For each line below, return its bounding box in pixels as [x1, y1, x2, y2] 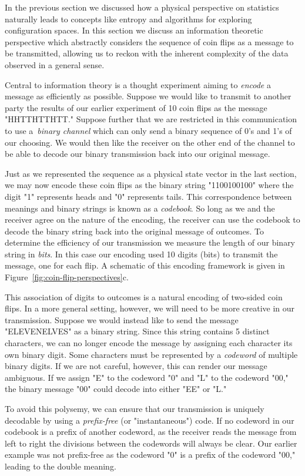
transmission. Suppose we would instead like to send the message [5, 313, 239, 326]
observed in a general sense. [5, 58, 105, 71]
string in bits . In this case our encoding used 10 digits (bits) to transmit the [5, 247, 278, 260]
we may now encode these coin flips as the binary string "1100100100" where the [5, 179, 294, 191]
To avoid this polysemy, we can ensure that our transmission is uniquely [5, 403, 264, 414]
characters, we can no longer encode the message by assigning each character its [5, 337, 293, 349]
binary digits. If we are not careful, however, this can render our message [5, 360, 267, 372]
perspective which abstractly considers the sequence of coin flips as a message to [5, 35, 294, 48]
